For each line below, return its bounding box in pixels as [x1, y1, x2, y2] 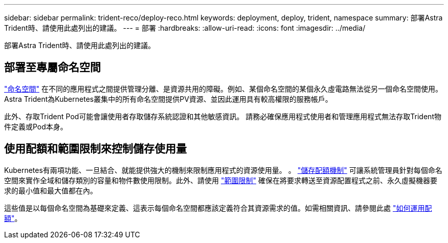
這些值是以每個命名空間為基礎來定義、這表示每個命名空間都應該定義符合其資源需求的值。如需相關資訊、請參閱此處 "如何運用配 [4, 203, 432, 212]
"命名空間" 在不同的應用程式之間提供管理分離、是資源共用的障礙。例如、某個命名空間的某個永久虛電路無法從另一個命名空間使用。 [4, 84, 442, 93]
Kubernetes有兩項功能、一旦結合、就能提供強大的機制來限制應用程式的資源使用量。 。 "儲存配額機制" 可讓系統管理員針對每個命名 [4, 165, 442, 174]
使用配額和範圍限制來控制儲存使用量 [4, 142, 187, 156]
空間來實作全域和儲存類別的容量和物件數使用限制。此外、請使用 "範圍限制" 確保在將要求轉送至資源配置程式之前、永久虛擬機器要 [4, 175, 437, 185]
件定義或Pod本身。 [4, 122, 68, 131]
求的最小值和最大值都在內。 [4, 186, 97, 195]
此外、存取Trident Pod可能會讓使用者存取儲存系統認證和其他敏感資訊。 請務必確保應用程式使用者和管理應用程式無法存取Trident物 [4, 112, 441, 121]
